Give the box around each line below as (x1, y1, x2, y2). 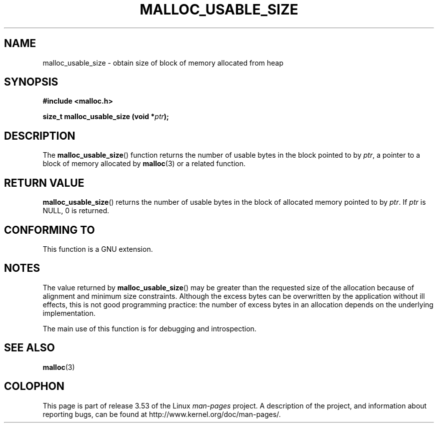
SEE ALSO (4, 341, 55, 354)
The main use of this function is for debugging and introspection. (42, 324, 256, 333)
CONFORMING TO (4, 223, 95, 236)
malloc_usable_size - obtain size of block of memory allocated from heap (42, 58, 283, 67)
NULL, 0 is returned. (42, 206, 109, 215)
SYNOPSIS (4, 76, 58, 89)
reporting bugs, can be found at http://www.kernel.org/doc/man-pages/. (42, 409, 281, 418)
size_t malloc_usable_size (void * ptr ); (42, 112, 169, 121)
